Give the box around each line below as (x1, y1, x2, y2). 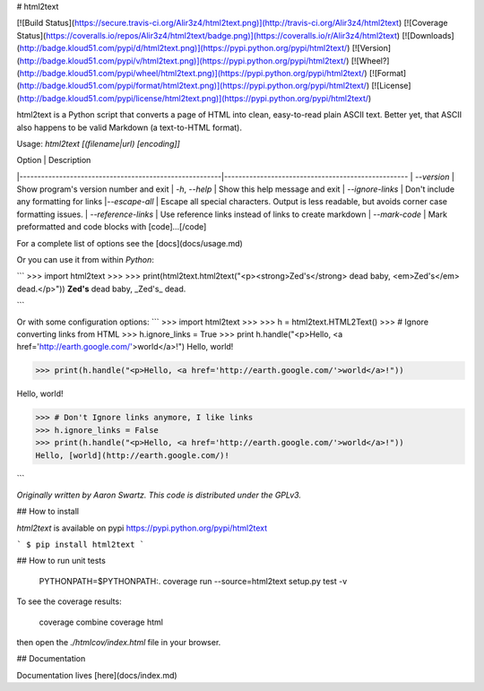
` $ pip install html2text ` (16, 540, 145, 550)
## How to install (16, 506, 80, 517)
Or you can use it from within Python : (16, 255, 154, 265)
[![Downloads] (402, 30, 454, 40)
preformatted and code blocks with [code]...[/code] (16, 221, 207, 232)
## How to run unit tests (16, 556, 107, 566)
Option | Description (16, 155, 91, 166)
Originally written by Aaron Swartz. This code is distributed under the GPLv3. (16, 489, 302, 500)
